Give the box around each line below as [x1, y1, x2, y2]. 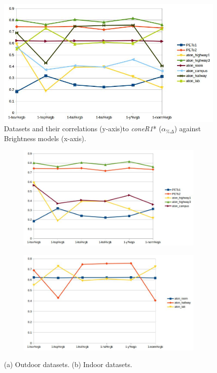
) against [174, 123, 201, 134]
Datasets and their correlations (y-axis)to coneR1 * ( [4, 123, 162, 134]
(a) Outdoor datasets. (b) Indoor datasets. [4, 359, 132, 369]
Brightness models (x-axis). [4, 133, 86, 143]
